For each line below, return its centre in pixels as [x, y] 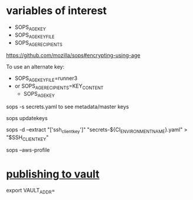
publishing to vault [53, 174]
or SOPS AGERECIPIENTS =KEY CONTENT [59, 86]
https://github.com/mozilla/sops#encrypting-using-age [73, 56]
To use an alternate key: [35, 67]
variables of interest [57, 11]
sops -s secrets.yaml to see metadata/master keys [68, 107]
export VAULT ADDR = [31, 191]
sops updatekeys [27, 118]
